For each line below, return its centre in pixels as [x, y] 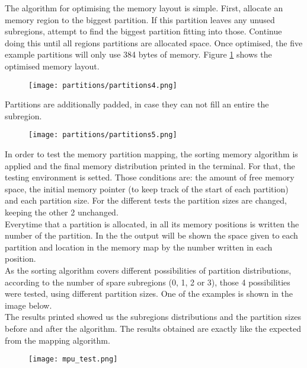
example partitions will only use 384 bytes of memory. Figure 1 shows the [138, 54]
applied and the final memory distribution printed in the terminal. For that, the [150, 165]
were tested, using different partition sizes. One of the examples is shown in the [149, 294]
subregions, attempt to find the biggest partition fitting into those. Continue [143, 31]
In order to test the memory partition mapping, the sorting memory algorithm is [151, 154]
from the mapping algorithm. [57, 340]
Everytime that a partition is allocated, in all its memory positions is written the [152, 223]
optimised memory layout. [52, 66]
